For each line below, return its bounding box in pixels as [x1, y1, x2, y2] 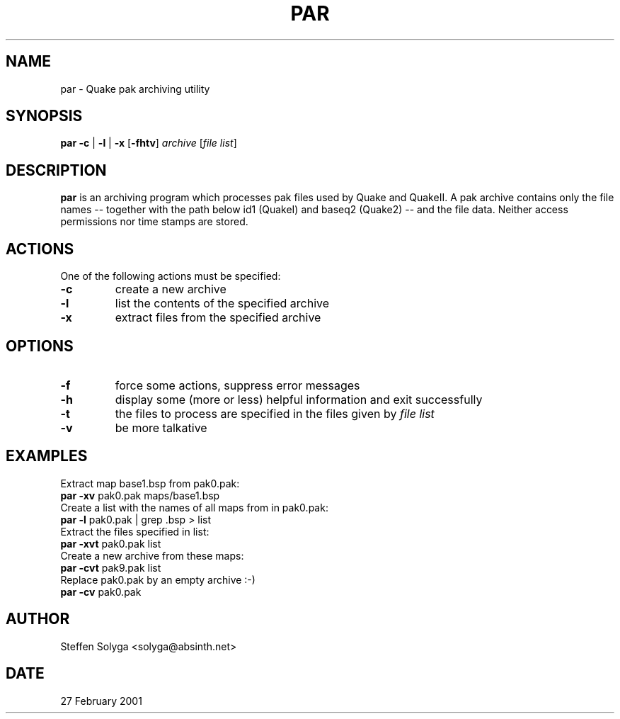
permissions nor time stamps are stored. [60, 215, 248, 228]
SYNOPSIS [6, 107, 83, 125]
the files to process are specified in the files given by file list [115, 406, 435, 421]
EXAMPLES [6, 447, 88, 465]
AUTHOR [6, 610, 70, 628]
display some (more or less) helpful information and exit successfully [115, 392, 483, 407]
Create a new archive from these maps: [60, 549, 244, 562]
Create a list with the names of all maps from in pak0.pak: [60, 501, 328, 514]
